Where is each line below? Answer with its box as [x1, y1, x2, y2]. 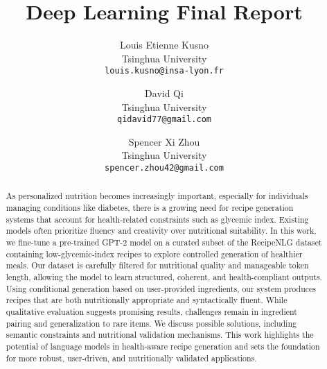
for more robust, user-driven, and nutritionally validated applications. [6, 352, 257, 363]
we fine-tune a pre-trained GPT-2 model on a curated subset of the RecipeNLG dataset [6, 237, 322, 248]
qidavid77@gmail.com [116, 114, 212, 125]
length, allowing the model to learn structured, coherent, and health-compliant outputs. [6, 271, 322, 283]
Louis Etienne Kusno [119, 37, 209, 52]
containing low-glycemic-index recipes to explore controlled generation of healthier [6, 248, 303, 259]
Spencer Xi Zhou [128, 134, 200, 148]
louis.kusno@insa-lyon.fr [105, 66, 224, 76]
